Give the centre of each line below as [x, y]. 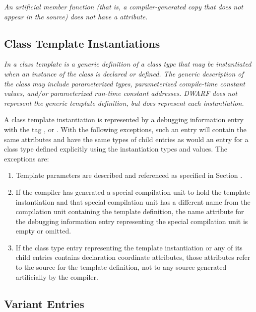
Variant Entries [44, 303]
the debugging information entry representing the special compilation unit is [132, 221]
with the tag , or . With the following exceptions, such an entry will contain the [125, 129]
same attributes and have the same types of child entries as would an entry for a [126, 139]
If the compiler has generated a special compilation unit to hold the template [133, 192]
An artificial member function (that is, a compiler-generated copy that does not [124, 6]
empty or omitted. [43, 231]
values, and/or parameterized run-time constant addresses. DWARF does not [121, 93]
